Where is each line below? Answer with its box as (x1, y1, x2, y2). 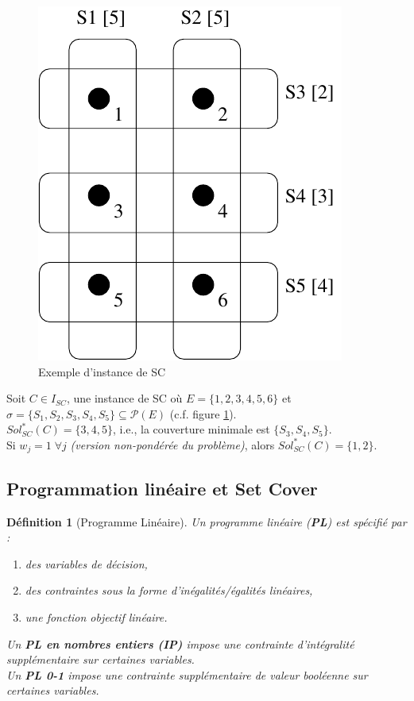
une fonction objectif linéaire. (25, 609, 168, 625)
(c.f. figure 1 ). (169, 405, 237, 422)
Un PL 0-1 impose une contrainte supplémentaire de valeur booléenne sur (6, 666, 368, 683)
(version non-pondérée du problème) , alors (70, 436, 275, 453)
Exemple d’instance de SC (38, 363, 166, 379)
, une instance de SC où (66, 390, 183, 406)
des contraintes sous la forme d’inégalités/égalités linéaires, (25, 582, 313, 599)
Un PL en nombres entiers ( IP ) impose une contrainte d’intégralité (6, 635, 354, 652)
